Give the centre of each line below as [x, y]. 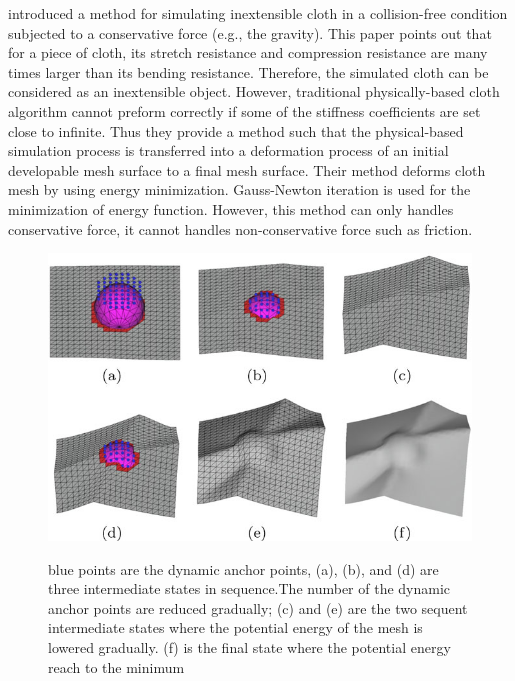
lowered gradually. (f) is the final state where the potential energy [249, 646]
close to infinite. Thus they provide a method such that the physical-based [236, 130]
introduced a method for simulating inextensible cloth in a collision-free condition [258, 13]
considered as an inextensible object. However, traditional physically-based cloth [254, 91]
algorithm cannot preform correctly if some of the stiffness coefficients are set [244, 110]
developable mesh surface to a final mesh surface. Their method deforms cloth [247, 169]
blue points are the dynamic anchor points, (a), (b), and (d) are [243, 568]
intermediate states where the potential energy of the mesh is [235, 627]
